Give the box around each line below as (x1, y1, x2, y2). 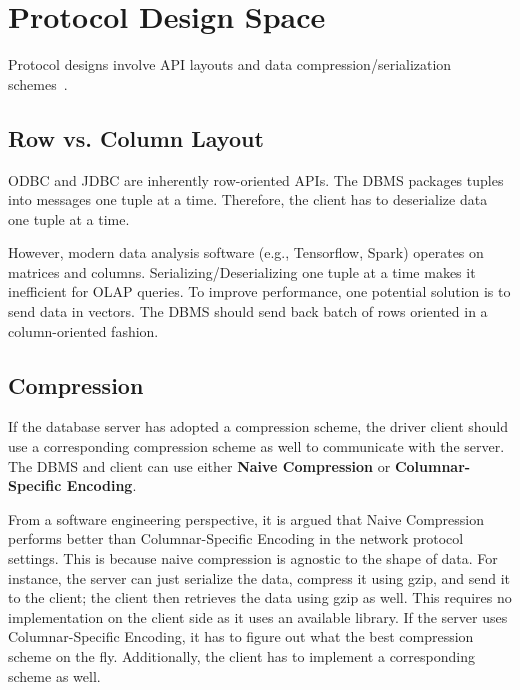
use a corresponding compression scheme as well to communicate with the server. (8, 436, 505, 457)
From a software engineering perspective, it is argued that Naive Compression (8, 508, 485, 529)
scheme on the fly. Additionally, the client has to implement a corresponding (8, 646, 475, 666)
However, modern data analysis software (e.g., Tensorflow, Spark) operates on (8, 242, 484, 263)
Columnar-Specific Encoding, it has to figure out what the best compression (8, 626, 474, 647)
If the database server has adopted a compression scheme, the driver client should (8, 416, 509, 437)
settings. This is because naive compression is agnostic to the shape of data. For (8, 548, 498, 569)
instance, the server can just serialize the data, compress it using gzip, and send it (8, 567, 511, 588)
